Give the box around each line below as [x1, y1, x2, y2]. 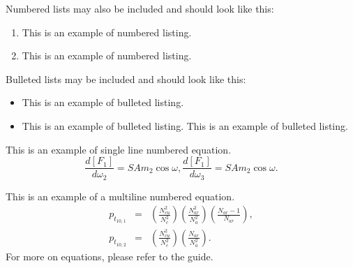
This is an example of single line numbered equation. [6, 142, 232, 156]
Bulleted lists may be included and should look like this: [6, 71, 246, 86]
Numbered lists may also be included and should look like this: [6, 1, 274, 15]
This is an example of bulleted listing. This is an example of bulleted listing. [22, 118, 348, 133]
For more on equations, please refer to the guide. [6, 248, 213, 263]
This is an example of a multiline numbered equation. [6, 188, 235, 203]
